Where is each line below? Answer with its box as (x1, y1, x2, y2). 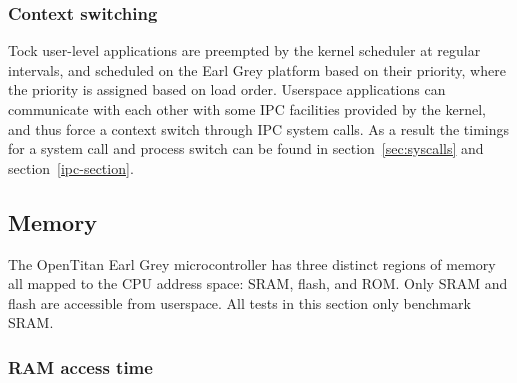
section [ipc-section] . (8, 157, 134, 178)
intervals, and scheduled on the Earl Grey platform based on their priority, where (8, 59, 506, 80)
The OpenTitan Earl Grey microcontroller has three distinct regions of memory (8, 253, 496, 274)
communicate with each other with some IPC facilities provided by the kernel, (8, 99, 486, 119)
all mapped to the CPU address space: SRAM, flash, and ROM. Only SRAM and (8, 273, 508, 294)
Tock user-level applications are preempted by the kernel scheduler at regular (8, 40, 481, 61)
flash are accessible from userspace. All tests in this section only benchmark (8, 292, 471, 313)
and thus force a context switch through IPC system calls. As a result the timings (8, 118, 509, 139)
